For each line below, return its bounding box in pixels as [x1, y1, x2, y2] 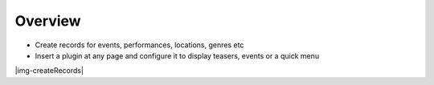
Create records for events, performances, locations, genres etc [35, 40, 244, 50]
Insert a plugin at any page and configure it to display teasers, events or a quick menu [35, 51, 320, 60]
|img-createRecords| [14, 66, 84, 75]
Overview [14, 12, 81, 30]
